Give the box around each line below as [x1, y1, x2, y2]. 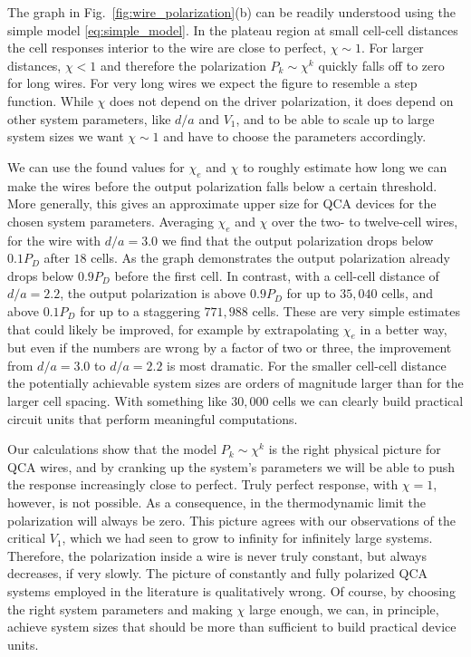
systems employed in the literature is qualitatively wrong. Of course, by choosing [7, 582, 456, 601]
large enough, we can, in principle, [248, 599, 439, 618]
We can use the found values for [7, 157, 185, 176]
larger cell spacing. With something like [7, 391, 227, 411]
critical [7, 528, 46, 547]
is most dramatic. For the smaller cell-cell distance [167, 355, 447, 374]
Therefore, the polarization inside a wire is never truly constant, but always [7, 546, 427, 565]
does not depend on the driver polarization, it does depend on [110, 91, 454, 110]
